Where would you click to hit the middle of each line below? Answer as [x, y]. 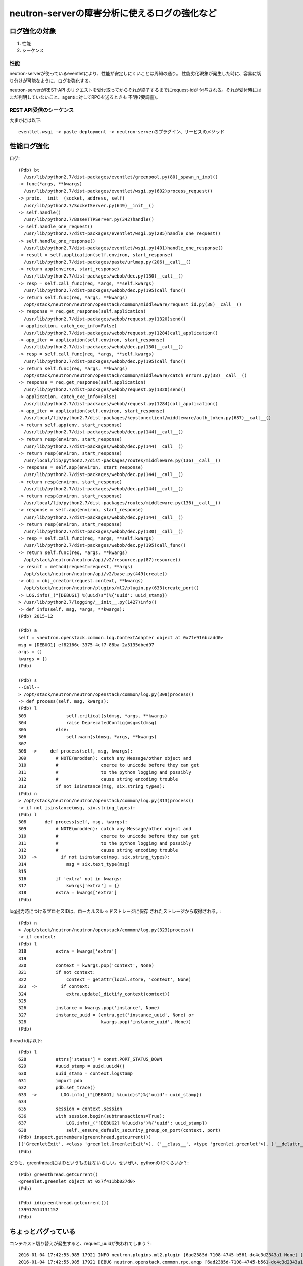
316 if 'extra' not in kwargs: [70, 878]
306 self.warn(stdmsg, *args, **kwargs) [88, 737]
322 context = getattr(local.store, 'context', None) [105, 979]
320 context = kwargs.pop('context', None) [86, 965]
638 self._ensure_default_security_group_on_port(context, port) [119, 1130]
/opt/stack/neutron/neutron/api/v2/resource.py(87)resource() [102, 560]
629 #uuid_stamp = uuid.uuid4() [72, 1066]
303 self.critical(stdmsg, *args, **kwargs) [93, 716]
